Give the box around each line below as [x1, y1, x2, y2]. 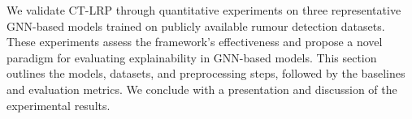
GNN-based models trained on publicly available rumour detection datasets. [7, 17, 385, 34]
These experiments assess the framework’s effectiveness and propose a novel [7, 33, 383, 50]
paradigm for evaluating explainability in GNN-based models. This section [7, 49, 377, 66]
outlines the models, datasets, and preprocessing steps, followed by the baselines [7, 65, 405, 82]
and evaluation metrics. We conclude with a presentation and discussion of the [7, 80, 397, 97]
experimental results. [7, 96, 111, 113]
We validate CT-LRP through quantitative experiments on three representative [7, 2, 401, 18]
